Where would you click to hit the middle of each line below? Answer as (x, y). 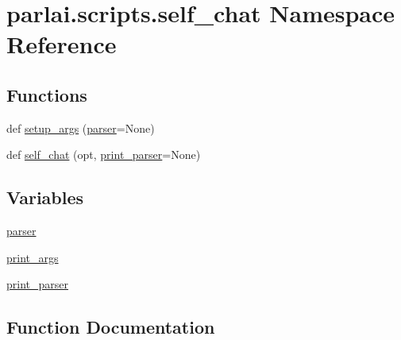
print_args (33, 257)
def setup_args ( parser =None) (81, 127)
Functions (47, 94)
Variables (45, 197)
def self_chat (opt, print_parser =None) (104, 155)
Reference (62, 44)
